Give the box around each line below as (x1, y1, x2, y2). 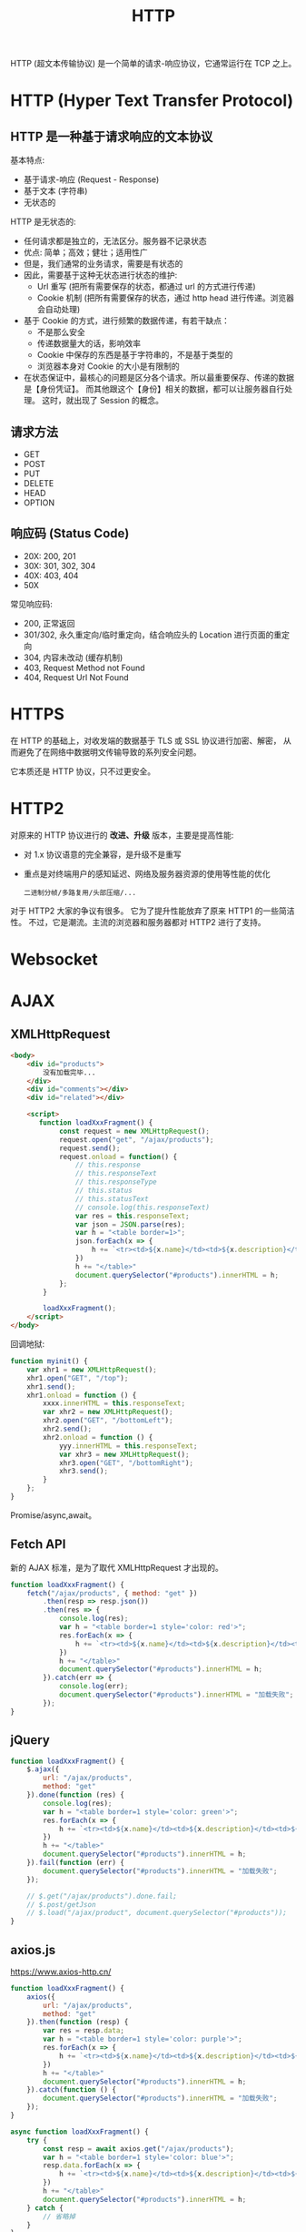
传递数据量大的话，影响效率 (36, 338, 142, 349)
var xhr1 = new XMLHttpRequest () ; (26, 1365, 157, 1374)
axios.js (10, 1942, 56, 1958)
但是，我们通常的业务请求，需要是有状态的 (23, 259, 183, 270)
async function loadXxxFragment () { (10, 2127, 149, 2136)
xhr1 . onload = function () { (26, 1391, 137, 1400)
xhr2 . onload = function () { (43, 1432, 153, 1442)
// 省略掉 (43, 2212, 76, 2221)
